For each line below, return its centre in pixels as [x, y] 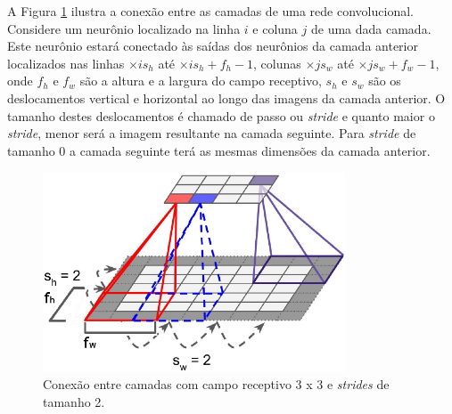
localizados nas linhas [66, 63]
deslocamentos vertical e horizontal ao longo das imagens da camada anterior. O [226, 97]
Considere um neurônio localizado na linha [124, 28]
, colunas [277, 63]
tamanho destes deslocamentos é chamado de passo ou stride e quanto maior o [221, 115]
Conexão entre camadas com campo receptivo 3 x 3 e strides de [216, 384]
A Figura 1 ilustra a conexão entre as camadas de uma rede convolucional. [210, 11]
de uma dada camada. [371, 28]
